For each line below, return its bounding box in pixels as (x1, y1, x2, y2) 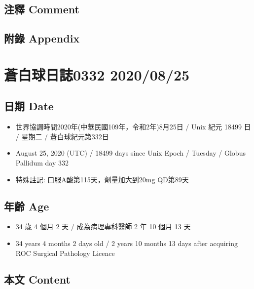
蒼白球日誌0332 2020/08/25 (4, 64, 190, 84)
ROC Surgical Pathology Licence (15, 248, 115, 258)
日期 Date (4, 98, 54, 114)
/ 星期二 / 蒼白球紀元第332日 (15, 131, 109, 141)
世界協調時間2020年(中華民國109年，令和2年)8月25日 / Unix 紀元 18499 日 (15, 122, 251, 132)
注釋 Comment (4, 1, 80, 17)
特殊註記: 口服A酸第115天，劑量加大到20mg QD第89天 (15, 174, 189, 184)
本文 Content (4, 272, 71, 287)
